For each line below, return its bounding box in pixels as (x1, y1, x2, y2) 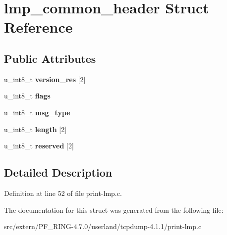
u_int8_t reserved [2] (4, 141, 74, 151)
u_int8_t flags (4, 91, 51, 101)
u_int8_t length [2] (4, 124, 67, 134)
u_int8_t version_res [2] (4, 74, 86, 84)
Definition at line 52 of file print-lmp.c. (4, 188, 122, 198)
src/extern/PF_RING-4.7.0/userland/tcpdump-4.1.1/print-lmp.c (4, 221, 202, 232)
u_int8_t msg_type (4, 107, 70, 117)
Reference (4, 17, 73, 37)
